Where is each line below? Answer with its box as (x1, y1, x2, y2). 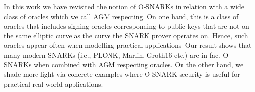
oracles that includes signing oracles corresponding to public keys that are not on (4, 21, 249, 31)
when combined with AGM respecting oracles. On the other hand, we (34, 59, 244, 69)
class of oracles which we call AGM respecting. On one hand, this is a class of (4, 11, 239, 21)
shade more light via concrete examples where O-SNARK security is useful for (4, 69, 240, 79)
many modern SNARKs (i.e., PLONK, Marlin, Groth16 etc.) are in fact (4, 49, 221, 60)
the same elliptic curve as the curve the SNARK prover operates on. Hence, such (4, 30, 248, 40)
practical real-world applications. (4, 78, 103, 89)
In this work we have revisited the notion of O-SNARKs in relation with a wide (4, 1, 245, 11)
